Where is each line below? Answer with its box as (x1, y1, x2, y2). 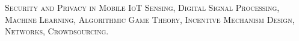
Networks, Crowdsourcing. (5, 25, 109, 37)
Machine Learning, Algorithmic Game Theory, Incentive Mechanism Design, (5, 13, 295, 25)
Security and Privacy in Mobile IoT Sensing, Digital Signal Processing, (5, 1, 280, 13)
